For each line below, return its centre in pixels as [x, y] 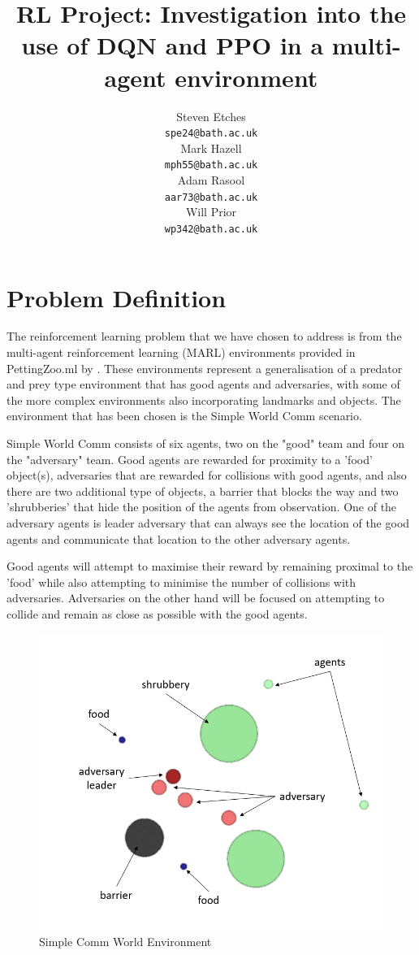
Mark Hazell [211, 148]
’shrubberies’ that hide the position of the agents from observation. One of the [202, 507]
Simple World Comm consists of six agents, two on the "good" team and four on [206, 443]
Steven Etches [211, 116]
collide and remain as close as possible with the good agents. [157, 613]
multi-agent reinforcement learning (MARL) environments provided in [181, 352]
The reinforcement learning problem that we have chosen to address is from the [204, 336]
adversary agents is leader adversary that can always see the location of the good [208, 522]
